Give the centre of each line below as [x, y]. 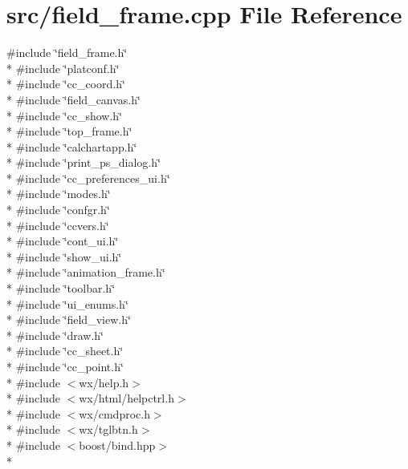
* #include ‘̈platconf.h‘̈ [63, 68]
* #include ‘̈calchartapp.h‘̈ [72, 146]
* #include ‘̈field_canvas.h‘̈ [73, 99]
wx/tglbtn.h [108, 429]
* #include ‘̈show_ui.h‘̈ [64, 256]
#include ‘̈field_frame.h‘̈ [67, 53]
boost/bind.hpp [117, 445]
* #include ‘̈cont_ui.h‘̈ [63, 241]
